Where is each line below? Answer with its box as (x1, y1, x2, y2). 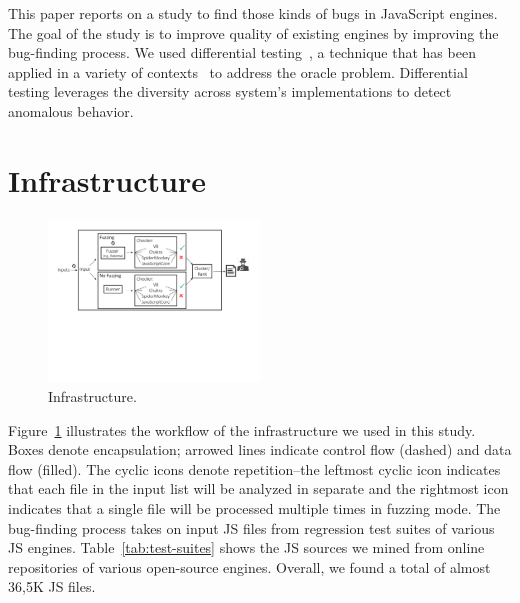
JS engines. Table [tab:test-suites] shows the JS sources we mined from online (8, 537, 485, 558)
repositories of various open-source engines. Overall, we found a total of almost (8, 556, 491, 577)
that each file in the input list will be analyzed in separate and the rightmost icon (8, 478, 509, 499)
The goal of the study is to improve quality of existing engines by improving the (8, 22, 499, 43)
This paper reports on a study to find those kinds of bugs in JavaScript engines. (8, 3, 498, 23)
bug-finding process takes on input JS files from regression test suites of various (8, 517, 495, 538)
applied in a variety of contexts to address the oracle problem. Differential (8, 61, 468, 82)
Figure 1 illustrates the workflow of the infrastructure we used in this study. (8, 419, 476, 440)
